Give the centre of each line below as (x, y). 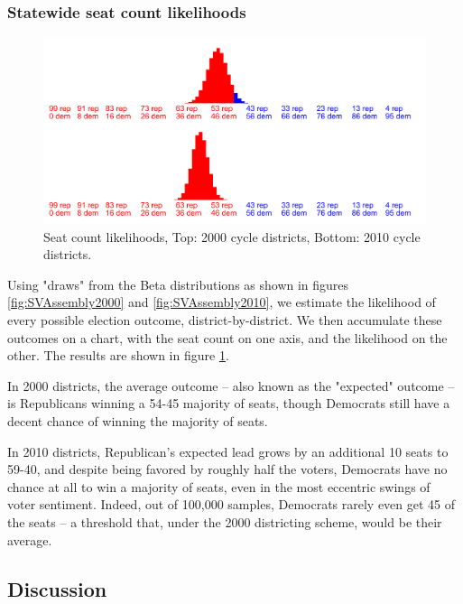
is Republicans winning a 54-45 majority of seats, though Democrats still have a (229, 403)
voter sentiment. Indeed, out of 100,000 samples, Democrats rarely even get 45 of (231, 504)
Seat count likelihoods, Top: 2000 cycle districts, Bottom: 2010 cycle (232, 236)
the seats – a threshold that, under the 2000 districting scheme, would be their (225, 521)
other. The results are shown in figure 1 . (118, 355)
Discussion (57, 588)
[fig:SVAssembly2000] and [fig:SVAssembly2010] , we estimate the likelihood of (222, 302)
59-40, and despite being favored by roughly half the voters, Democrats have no (227, 469)
